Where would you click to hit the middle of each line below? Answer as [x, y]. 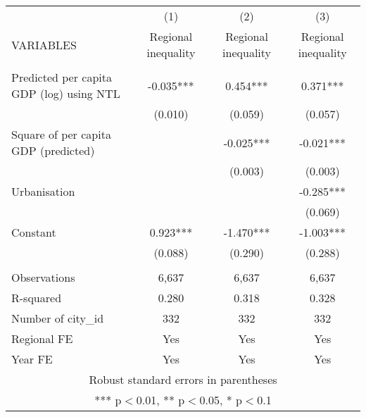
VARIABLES [44, 44]
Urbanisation [43, 191]
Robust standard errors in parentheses [183, 379]
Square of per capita [61, 134]
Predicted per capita [62, 77]
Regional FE [42, 338]
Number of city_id [58, 318]
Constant [34, 232]
